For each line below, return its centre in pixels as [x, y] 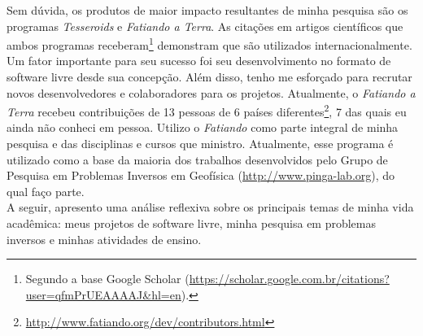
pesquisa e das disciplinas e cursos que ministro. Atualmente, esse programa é [200, 144]
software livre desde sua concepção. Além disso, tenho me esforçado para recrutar [209, 77]
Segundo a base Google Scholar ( [107, 279]
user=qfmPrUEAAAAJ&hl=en [103, 294]
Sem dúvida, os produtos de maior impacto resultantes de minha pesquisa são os [207, 10]
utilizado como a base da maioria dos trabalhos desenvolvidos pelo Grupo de [197, 159]
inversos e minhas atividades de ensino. [104, 239]
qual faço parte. [46, 191]
